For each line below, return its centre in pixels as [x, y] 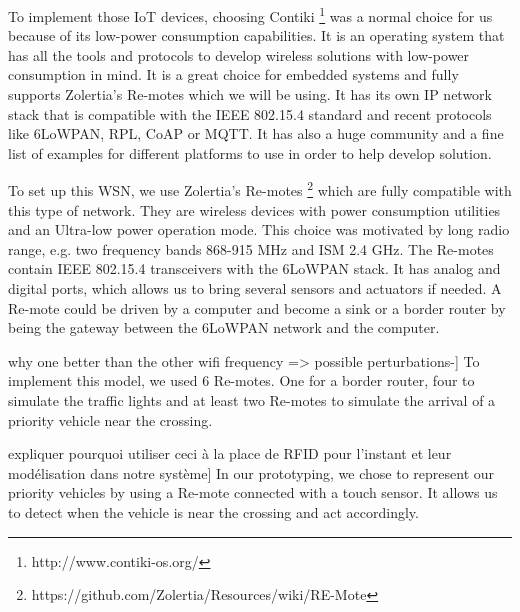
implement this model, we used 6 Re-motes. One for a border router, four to [241, 380]
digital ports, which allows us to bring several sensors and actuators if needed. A [255, 288]
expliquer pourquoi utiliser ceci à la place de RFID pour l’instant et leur [230, 453]
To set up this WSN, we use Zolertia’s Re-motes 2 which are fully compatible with [260, 189]
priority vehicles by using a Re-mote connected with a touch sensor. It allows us [253, 492]
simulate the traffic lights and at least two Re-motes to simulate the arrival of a [252, 400]
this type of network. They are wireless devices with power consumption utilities [254, 209]
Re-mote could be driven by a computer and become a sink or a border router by [257, 307]
